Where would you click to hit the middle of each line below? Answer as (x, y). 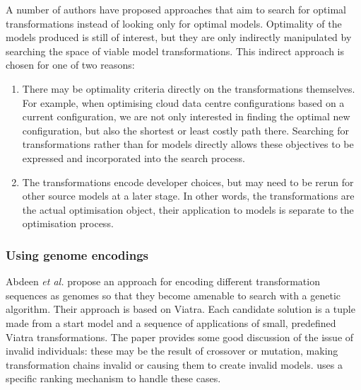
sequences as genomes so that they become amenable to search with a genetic (173, 295)
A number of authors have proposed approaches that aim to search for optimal (176, 9)
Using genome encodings (77, 254)
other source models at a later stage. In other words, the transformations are (188, 196)
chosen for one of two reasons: (70, 65)
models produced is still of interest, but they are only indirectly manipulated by (179, 37)
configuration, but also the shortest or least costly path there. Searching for (186, 130)
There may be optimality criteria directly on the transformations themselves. (189, 88)
